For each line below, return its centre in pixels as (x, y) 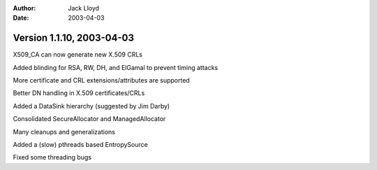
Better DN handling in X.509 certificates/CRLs (79, 93)
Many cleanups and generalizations (64, 132)
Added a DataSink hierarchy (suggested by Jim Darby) (91, 106)
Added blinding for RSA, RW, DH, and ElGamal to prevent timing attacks (116, 67)
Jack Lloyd (84, 8)
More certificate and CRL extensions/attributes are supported (101, 80)
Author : (24, 8)
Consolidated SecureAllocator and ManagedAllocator (89, 119)
